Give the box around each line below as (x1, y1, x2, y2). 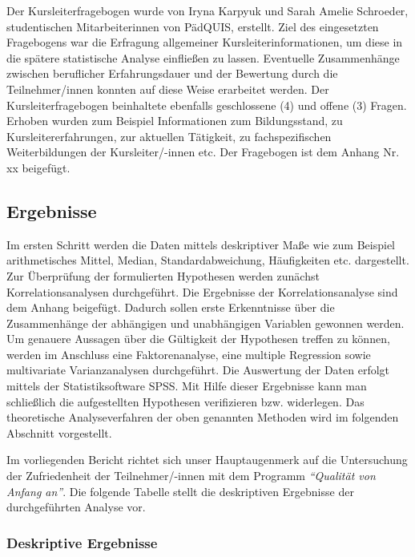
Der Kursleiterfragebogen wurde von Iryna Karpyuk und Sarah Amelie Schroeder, (6, 2, 409, 18)
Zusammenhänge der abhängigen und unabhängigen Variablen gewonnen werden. (6, 314, 405, 331)
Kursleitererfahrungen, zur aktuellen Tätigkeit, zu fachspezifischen (6, 127, 332, 144)
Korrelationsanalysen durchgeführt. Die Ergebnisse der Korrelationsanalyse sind (6, 283, 398, 300)
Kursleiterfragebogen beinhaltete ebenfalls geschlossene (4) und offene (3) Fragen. (6, 96, 407, 113)
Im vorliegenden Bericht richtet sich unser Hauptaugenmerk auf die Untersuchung (6, 451, 408, 468)
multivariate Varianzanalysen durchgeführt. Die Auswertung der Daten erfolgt (6, 361, 390, 378)
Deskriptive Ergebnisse (6, 532, 158, 552)
